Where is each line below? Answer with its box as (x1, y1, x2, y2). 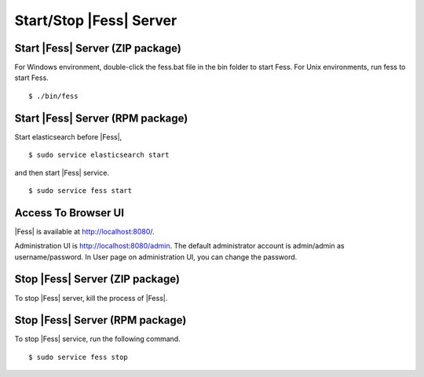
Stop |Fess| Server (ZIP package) (14, 273, 181, 286)
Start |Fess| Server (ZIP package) (14, 42, 182, 55)
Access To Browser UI (14, 206, 125, 219)
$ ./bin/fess (28, 91, 79, 100)
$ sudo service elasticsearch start (28, 150, 170, 160)
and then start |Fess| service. (14, 168, 110, 177)
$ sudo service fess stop (28, 353, 129, 361)
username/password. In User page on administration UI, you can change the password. (14, 252, 298, 262)
